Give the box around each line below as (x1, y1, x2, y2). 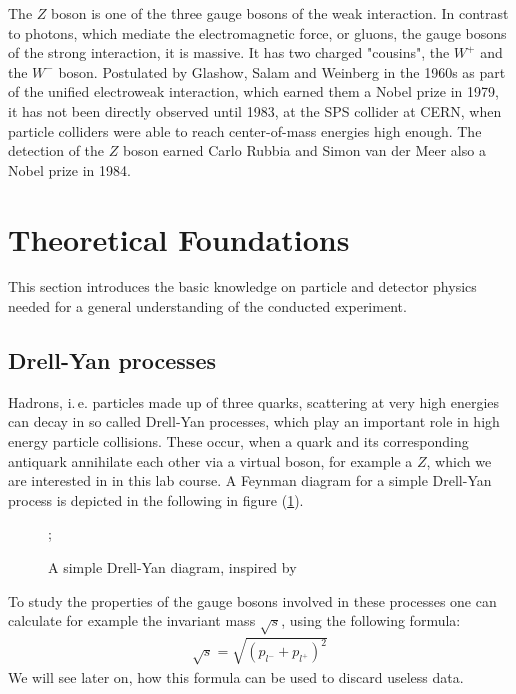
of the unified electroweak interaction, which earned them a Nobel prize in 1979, (8, 81, 499, 102)
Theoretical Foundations (8, 218, 350, 259)
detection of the (8, 140, 105, 161)
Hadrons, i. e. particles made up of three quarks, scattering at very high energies (8, 391, 500, 412)
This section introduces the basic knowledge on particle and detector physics (8, 276, 477, 297)
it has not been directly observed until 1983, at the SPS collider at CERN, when (8, 100, 502, 121)
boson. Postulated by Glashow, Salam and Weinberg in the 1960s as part (58, 61, 506, 82)
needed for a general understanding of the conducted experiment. (8, 296, 407, 317)
